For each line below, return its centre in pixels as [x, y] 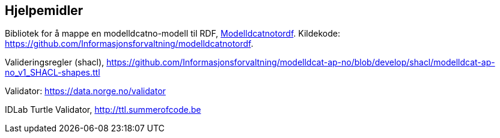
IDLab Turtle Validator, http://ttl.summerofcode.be [103, 110]
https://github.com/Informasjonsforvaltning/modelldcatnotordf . [129, 44]
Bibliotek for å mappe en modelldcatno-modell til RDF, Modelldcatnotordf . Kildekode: [172, 34]
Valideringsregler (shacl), [55, 62]
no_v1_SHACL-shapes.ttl [53, 73]
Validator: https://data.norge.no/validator [85, 91]
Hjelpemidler [44, 10]
